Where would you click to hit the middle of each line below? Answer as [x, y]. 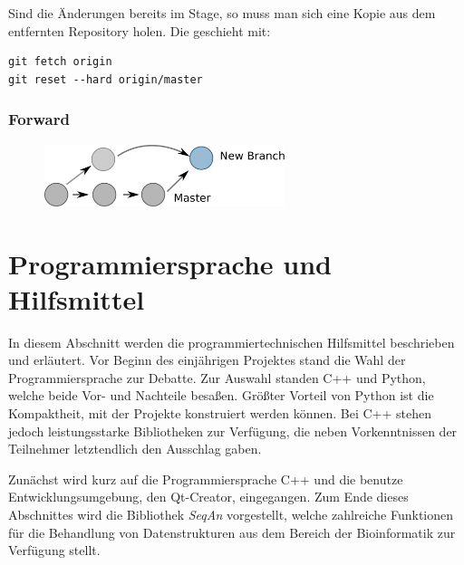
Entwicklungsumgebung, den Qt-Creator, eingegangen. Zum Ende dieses [208, 497]
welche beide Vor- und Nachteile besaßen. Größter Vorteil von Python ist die [221, 395]
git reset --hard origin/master [106, 79]
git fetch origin [60, 62]
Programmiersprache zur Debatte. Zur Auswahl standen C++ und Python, [217, 377]
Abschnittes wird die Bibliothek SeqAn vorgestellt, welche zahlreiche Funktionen [231, 515]
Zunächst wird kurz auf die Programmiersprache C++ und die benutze [206, 479]
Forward [39, 119]
